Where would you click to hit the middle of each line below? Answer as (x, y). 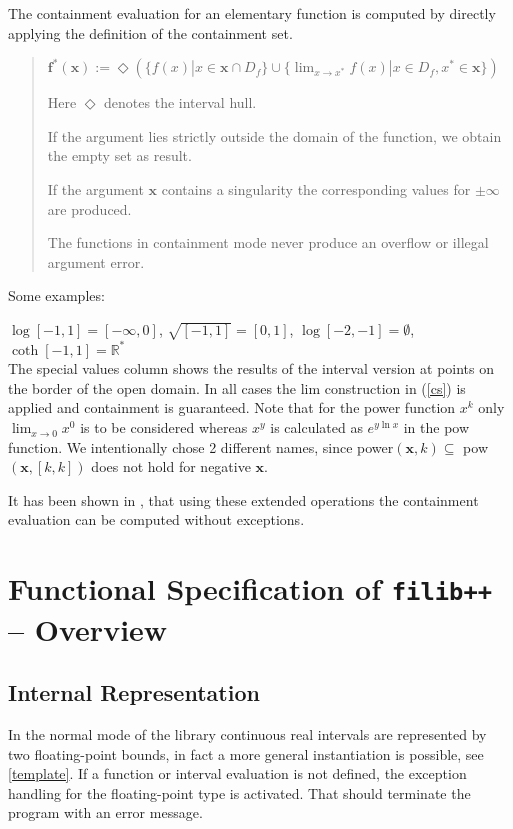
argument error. (96, 261)
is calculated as (316, 427)
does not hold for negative (171, 466)
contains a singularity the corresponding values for (316, 188)
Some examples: (56, 295)
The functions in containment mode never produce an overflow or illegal (268, 242)
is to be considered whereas (164, 427)
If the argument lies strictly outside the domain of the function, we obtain (274, 135)
